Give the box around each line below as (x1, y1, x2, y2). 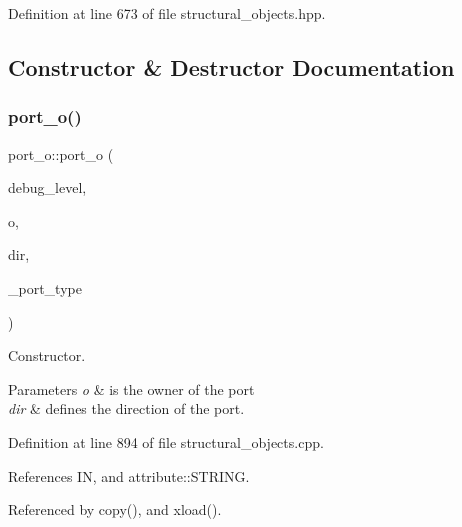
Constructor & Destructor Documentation (8, 51, 455, 82)
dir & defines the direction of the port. (8, 398, 245, 419)
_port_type (8, 277, 82, 298)
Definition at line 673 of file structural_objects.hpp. (8, 3, 326, 23)
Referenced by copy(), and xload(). (8, 499, 222, 520)
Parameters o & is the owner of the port (8, 378, 255, 399)
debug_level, (8, 177, 87, 198)
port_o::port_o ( (8, 143, 114, 164)
